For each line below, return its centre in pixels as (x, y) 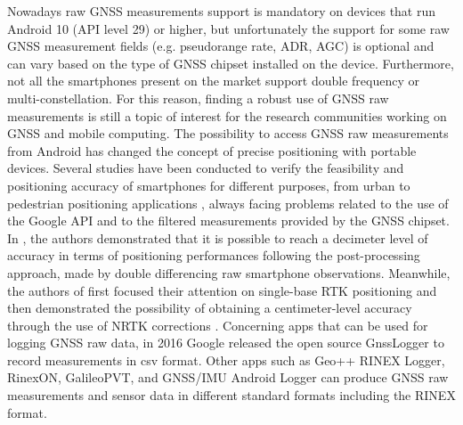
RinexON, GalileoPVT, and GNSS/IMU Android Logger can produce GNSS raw (228, 377)
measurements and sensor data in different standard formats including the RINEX (231, 395)
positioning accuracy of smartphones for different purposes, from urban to (209, 185)
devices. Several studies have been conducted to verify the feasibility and (206, 168)
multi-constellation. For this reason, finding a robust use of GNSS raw (198, 98)
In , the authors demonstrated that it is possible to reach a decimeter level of (218, 237)
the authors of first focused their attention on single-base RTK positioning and (222, 290)
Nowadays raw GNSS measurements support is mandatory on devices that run (222, 11)
